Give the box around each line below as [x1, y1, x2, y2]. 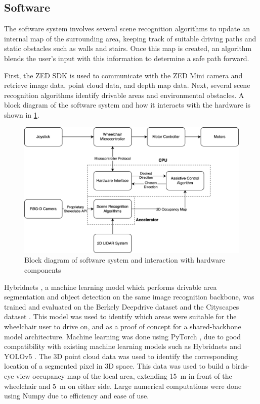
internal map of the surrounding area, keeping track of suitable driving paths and [4, 33, 256, 43]
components [24, 265, 61, 275]
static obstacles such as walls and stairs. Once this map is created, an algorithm [4, 43, 252, 54]
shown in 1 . [4, 109, 39, 120]
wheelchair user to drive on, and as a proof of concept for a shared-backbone [4, 321, 241, 331]
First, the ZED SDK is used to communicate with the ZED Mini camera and [4, 70, 243, 80]
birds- [232, 361, 250, 371]
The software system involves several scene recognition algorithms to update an [4, 23, 250, 34]
